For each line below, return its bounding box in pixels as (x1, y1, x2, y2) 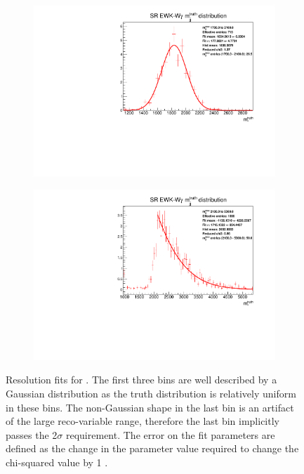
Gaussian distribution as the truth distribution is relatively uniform (6, 386, 296, 400)
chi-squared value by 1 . (6, 454, 108, 469)
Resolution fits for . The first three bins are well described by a (6, 372, 277, 387)
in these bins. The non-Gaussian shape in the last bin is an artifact (6, 400, 294, 414)
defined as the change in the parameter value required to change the (6, 441, 299, 456)
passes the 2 (6, 427, 58, 442)
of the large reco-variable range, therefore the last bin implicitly (6, 414, 279, 428)
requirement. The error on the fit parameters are (65, 427, 275, 442)
